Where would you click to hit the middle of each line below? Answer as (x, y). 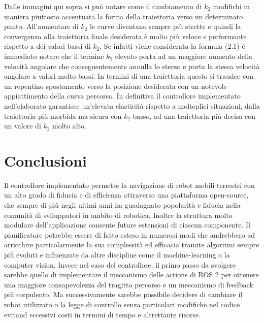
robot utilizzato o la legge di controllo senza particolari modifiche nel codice (122, 304)
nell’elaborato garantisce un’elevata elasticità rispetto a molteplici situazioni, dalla (132, 105)
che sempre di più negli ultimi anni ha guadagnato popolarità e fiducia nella (122, 205)
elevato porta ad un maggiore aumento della (184, 56)
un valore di (23, 126)
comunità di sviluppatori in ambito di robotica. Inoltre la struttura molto (118, 215)
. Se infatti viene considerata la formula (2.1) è (172, 46)
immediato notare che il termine (54, 56)
